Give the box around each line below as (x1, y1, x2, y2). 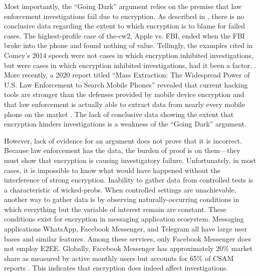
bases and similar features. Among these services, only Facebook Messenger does (4, 233, 251, 243)
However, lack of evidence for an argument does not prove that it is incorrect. (4, 135, 242, 145)
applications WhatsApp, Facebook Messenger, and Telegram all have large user (4, 223, 247, 234)
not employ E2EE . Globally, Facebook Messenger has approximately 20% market (4, 243, 253, 253)
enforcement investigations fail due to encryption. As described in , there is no (4, 10, 244, 21)
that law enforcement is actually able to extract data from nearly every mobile (4, 98, 245, 109)
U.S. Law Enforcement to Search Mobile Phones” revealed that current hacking (4, 79, 248, 89)
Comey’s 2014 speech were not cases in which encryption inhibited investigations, (4, 49, 253, 60)
